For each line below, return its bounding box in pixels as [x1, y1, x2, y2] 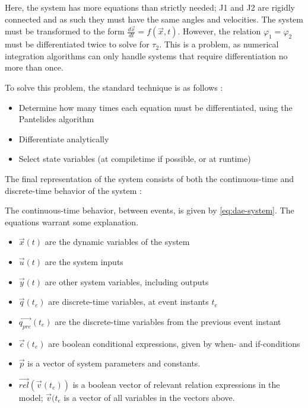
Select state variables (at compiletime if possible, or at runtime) [18, 152, 251, 165]
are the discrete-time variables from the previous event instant [55, 315, 281, 327]
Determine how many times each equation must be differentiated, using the [18, 101, 293, 113]
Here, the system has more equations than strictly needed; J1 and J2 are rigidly [5, 1, 296, 13]
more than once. [5, 61, 63, 74]
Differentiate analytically [18, 132, 109, 145]
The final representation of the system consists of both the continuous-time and [5, 173, 294, 185]
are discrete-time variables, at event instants [48, 295, 209, 308]
